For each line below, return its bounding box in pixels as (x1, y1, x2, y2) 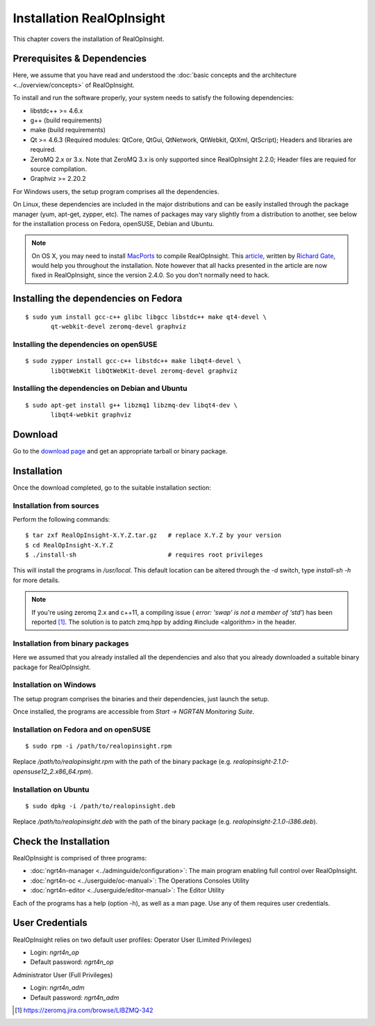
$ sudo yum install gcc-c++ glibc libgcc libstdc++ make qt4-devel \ (25, 313, 267, 321)
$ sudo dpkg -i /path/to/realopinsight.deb (25, 802, 176, 810)
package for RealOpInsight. (12, 663, 92, 671)
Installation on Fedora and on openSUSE (12, 724, 151, 734)
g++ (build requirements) (30, 116, 102, 125)
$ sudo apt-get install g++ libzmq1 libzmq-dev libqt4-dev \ (25, 401, 237, 409)
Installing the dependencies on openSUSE (12, 339, 158, 349)
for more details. (12, 576, 60, 584)
